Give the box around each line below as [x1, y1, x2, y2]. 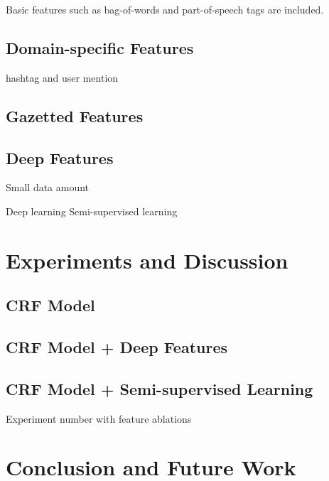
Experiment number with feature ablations [6, 411, 192, 426]
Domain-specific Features [6, 36, 194, 58]
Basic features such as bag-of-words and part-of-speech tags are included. [6, 2, 324, 16]
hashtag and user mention [6, 70, 119, 85]
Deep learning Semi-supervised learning [6, 203, 178, 218]
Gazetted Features [6, 104, 144, 126]
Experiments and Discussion [6, 245, 288, 274]
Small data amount [6, 180, 90, 195]
